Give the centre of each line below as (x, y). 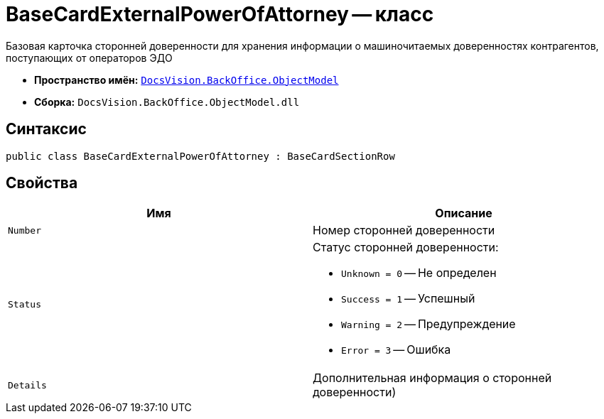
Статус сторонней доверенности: (406, 247)
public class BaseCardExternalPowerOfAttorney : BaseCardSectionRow (200, 156)
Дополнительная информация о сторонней (432, 378)
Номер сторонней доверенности (404, 230)
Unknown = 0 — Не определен (419, 273)
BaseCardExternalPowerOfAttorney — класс (220, 14)
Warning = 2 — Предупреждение (428, 324)
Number (25, 230)
